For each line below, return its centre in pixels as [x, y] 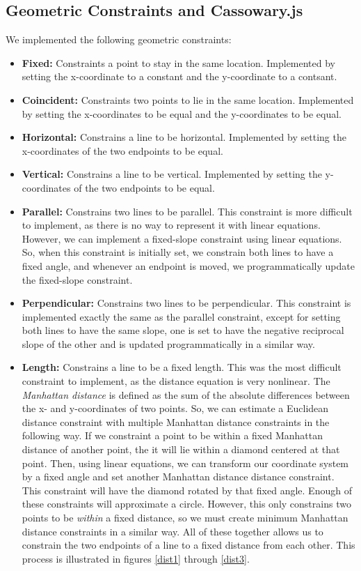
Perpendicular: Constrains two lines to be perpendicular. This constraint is [186, 303]
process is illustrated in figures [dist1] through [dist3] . [136, 558]
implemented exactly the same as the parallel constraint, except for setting [181, 316]
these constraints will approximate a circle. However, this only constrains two [186, 504]
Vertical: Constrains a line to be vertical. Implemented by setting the [172, 174]
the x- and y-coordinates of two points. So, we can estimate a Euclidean [175, 408]
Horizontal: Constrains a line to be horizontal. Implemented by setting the [184, 137]
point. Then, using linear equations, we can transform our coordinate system [185, 463]
